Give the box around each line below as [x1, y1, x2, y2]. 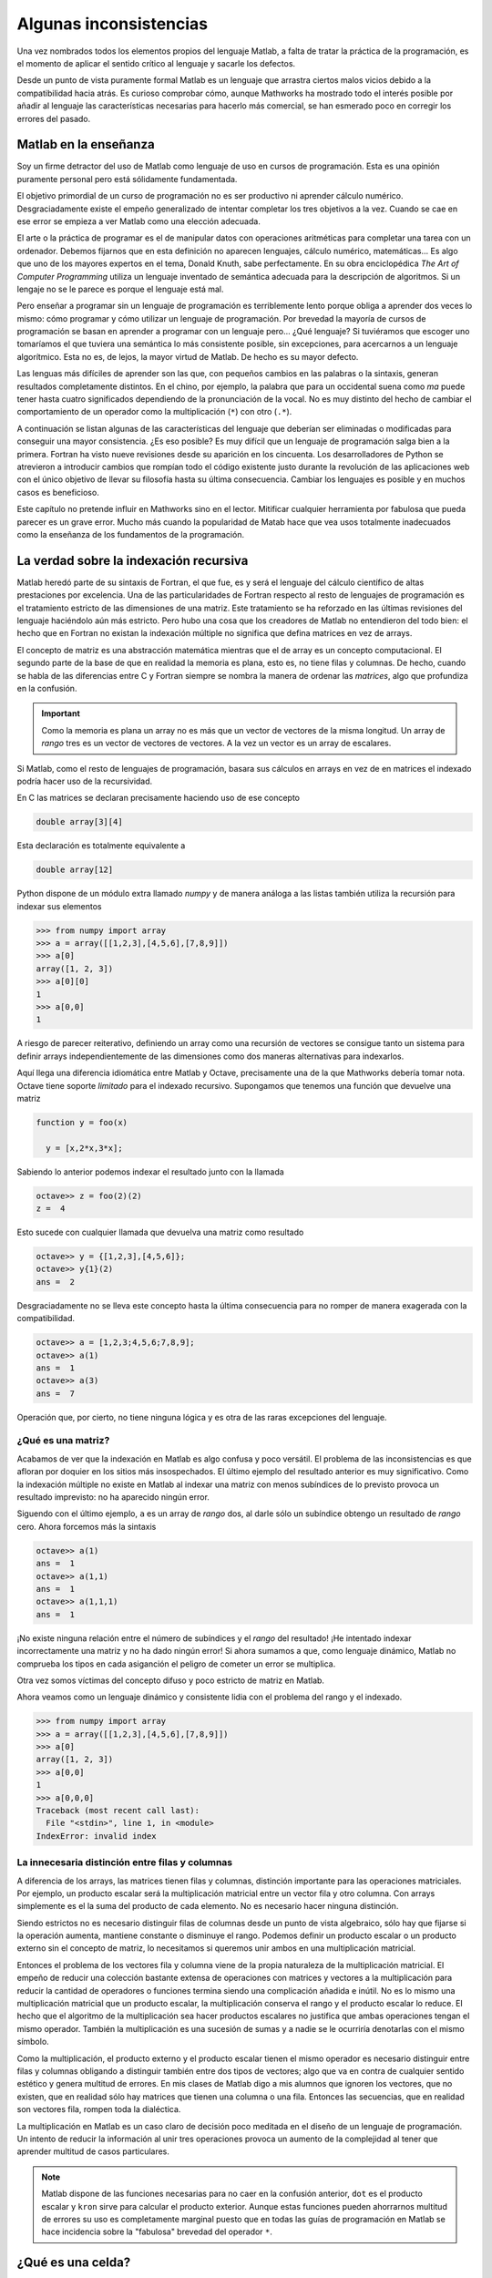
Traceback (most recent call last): [36, 1805, 200, 1815]
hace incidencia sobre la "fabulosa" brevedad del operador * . [41, 2226, 273, 2237]
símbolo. [16, 2037, 49, 2047]
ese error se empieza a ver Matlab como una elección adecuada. [16, 215, 261, 227]
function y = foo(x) [36, 1117, 128, 1127]
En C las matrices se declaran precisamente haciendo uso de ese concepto [16, 793, 301, 804]
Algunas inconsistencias [16, 14, 209, 34]
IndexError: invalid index [36, 1831, 157, 1841]
